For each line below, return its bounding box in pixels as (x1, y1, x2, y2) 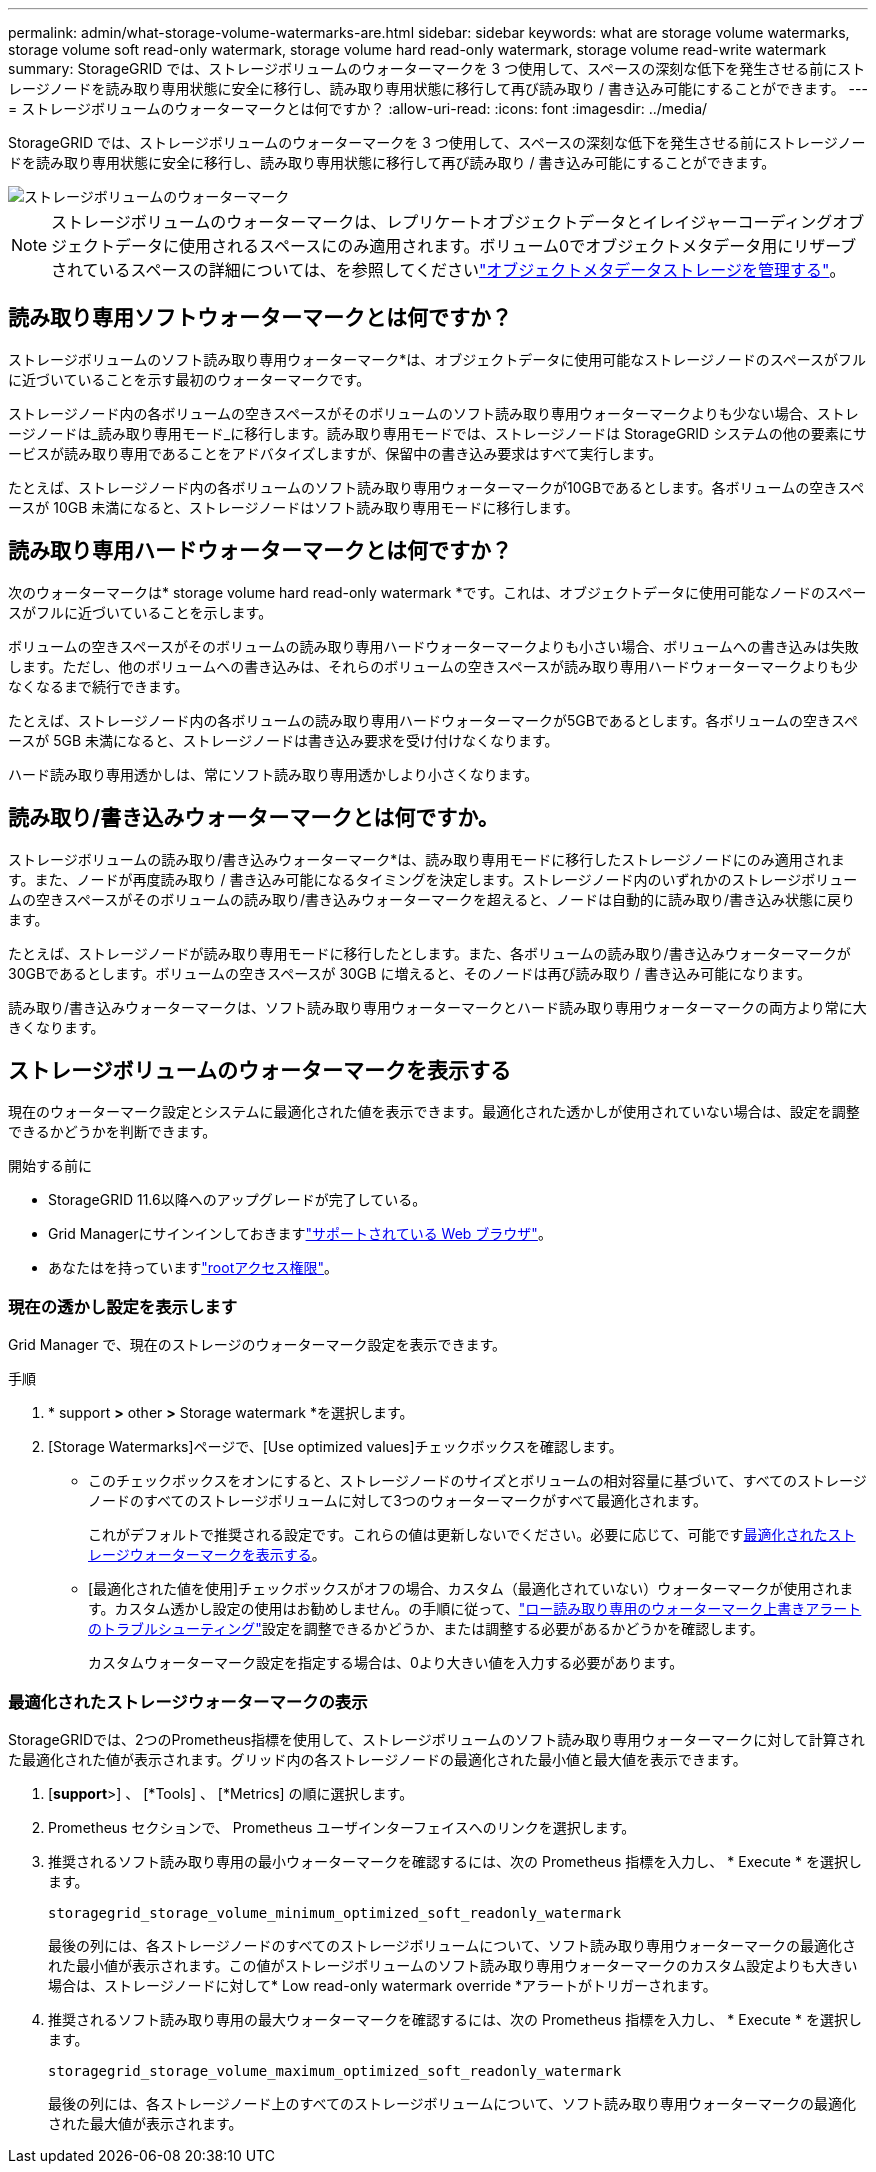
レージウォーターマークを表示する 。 (88, 1546, 326, 1564)
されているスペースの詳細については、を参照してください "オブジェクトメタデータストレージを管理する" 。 (51, 260, 846, 280)
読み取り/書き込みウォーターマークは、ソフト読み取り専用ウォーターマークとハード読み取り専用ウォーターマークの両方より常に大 (8, 998, 867, 1016)
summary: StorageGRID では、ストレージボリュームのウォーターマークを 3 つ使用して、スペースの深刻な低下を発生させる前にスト (8, 60, 866, 77)
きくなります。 (8, 1018, 105, 1036)
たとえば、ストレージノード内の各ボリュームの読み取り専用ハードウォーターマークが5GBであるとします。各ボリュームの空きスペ (8, 711, 858, 729)
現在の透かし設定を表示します (8, 1296, 238, 1317)
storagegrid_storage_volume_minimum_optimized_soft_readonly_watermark (48, 1904, 622, 1921)
